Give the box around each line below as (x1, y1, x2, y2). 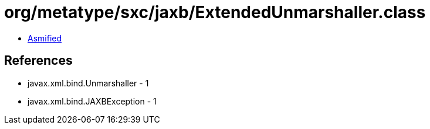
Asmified (28, 33, 62, 43)
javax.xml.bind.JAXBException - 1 (28, 96, 157, 106)
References (4, 53, 73, 68)
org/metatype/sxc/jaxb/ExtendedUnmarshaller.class (4, 2, 426, 22)
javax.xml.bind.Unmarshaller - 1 (28, 78, 149, 88)
